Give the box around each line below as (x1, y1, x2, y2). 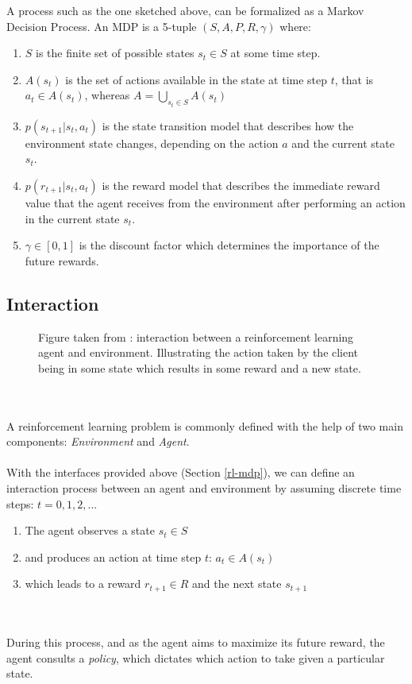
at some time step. (230, 44, 321, 61)
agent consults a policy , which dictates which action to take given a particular (6, 649, 385, 666)
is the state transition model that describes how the (102, 117, 354, 133)
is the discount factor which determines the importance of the (79, 237, 379, 253)
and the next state (192, 575, 282, 592)
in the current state (25, 210, 120, 226)
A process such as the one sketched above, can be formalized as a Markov (6, 2, 364, 18)
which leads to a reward (25, 575, 141, 592)
